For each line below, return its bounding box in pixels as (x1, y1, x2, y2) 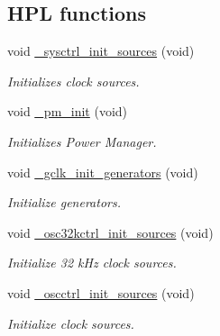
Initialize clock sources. (7, 313, 134, 332)
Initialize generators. (7, 193, 121, 212)
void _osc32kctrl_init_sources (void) (7, 222, 214, 241)
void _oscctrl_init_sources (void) (7, 283, 195, 302)
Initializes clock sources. (7, 71, 140, 90)
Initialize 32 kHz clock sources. (7, 253, 177, 272)
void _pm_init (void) (7, 102, 128, 121)
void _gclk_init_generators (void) (7, 162, 198, 181)
